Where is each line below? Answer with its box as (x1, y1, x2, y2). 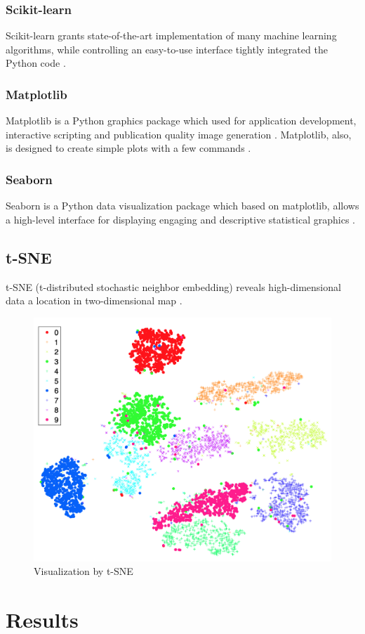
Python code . (6, 56, 66, 70)
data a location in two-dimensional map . (6, 293, 182, 308)
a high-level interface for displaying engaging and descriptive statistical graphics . (6, 212, 355, 226)
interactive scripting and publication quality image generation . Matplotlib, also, (6, 127, 352, 141)
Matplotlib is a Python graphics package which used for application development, (6, 113, 357, 128)
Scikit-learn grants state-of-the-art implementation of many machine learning (6, 28, 337, 43)
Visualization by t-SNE (34, 564, 133, 578)
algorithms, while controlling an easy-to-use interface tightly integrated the (6, 41, 328, 56)
